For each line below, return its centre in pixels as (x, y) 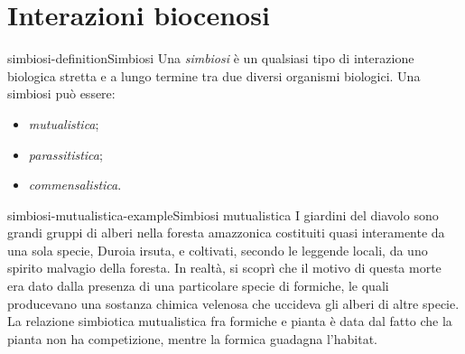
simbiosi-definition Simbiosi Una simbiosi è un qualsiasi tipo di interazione (211, 58)
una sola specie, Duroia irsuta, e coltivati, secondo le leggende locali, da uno (218, 250)
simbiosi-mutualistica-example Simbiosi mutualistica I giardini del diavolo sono (223, 214)
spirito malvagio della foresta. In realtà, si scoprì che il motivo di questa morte (224, 268)
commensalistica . (75, 185)
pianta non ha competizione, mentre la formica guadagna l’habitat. (193, 338)
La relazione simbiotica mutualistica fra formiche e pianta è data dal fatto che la (230, 321)
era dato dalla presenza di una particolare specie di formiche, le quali (198, 286)
